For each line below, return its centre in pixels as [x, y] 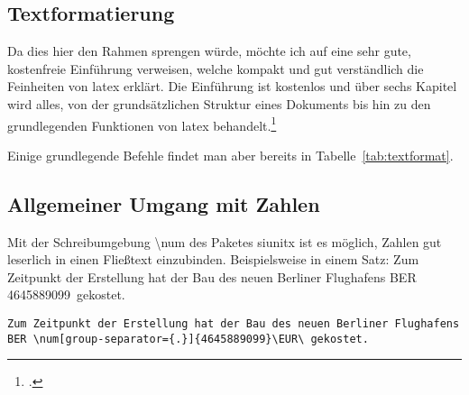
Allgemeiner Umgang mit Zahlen [164, 203]
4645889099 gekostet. [66, 294]
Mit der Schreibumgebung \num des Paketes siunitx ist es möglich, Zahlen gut [225, 241]
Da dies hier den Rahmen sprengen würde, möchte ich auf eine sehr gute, [209, 51]
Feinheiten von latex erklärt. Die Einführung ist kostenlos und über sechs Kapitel [232, 86]
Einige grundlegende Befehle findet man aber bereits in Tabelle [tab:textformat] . [230, 155]
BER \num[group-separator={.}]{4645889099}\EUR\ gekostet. [188, 339]
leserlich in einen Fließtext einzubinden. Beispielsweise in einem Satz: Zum [213, 259]
